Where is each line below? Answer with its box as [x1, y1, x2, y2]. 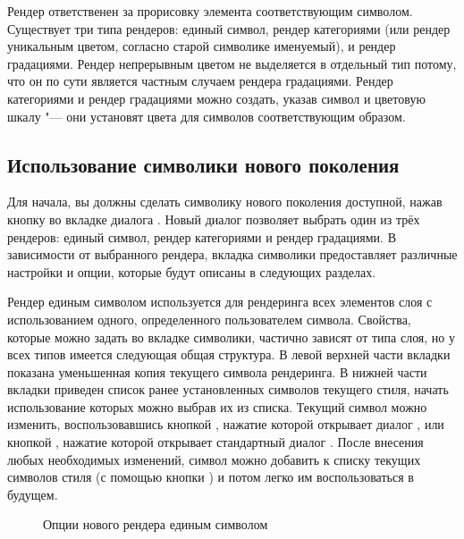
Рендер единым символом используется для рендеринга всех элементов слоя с [7, 292, 433, 311]
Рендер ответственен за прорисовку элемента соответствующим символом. [7, 2, 413, 20]
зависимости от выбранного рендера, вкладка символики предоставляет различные [7, 245, 458, 264]
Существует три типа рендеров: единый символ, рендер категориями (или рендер [7, 19, 451, 38]
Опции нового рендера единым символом [43, 515, 268, 534]
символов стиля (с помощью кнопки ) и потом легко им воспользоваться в [7, 467, 414, 486]
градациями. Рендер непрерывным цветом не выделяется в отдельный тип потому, [7, 54, 457, 72]
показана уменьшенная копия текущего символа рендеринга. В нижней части [7, 362, 427, 381]
